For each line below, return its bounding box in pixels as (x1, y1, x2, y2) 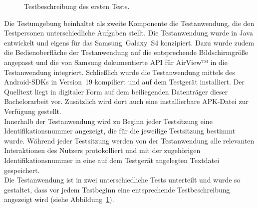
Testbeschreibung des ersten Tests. (24, 1, 130, 11)
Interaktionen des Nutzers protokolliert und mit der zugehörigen (4, 145, 201, 155)
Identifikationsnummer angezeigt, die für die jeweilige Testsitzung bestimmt (4, 125, 236, 136)
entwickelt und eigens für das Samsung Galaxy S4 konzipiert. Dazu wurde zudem (4, 37, 255, 47)
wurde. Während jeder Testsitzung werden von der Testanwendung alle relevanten (4, 135, 255, 145)
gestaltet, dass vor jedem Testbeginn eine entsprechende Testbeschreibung (4, 184, 230, 194)
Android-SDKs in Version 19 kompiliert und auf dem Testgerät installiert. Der (4, 76, 245, 87)
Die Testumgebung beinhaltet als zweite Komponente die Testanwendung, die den (4, 17, 255, 28)
